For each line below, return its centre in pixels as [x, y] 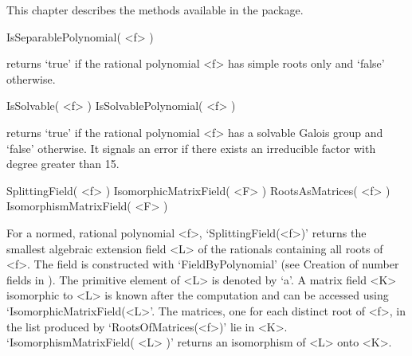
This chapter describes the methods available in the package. [155, 10]
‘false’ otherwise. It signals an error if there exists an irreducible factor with [191, 148]
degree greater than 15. [63, 164]
